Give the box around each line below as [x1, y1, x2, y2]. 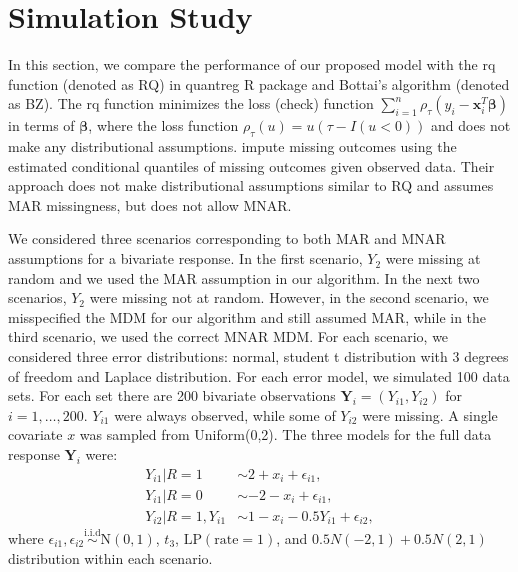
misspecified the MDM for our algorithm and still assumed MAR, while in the [8, 306, 487, 327]
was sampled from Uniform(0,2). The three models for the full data [79, 424, 492, 445]
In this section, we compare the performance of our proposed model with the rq [8, 54, 496, 75]
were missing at [385, 248, 481, 269]
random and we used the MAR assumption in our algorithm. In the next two [8, 267, 480, 288]
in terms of [8, 115, 75, 136]
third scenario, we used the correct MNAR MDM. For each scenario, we [8, 326, 449, 347]
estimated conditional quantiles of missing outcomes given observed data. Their [8, 155, 495, 176]
